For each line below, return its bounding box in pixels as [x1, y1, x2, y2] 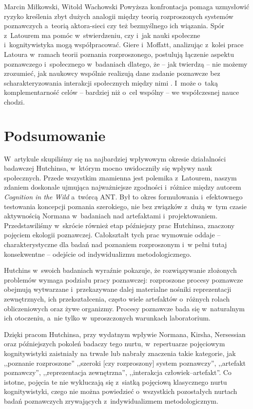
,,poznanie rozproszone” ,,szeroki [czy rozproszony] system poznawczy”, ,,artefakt [4, 357, 246, 368]
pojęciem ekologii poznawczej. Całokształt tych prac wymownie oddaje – [4, 230, 221, 240]
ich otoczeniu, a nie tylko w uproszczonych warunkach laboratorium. [4, 313, 211, 323]
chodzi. [4, 96, 25, 107]
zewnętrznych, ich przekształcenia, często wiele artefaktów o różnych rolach [4, 293, 230, 303]
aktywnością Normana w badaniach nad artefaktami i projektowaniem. [4, 211, 218, 221]
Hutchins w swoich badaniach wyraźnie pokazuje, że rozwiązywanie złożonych [4, 265, 237, 275]
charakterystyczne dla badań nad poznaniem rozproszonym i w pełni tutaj [4, 239, 227, 249]
